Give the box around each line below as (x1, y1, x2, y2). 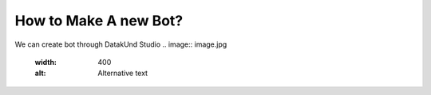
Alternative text (97, 68, 148, 78)
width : (34, 57, 57, 66)
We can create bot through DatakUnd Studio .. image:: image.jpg (14, 40, 227, 49)
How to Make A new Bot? (14, 12, 184, 29)
